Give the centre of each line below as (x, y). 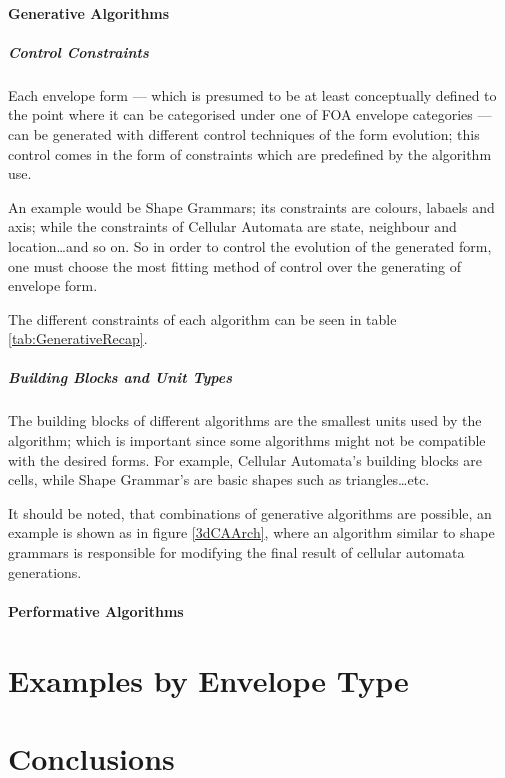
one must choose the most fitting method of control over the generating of (234, 265)
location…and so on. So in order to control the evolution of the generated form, (250, 245)
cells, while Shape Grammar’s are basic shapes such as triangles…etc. (219, 479)
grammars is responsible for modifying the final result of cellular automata (236, 552)
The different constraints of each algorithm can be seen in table (202, 318)
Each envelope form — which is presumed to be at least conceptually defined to (252, 94)
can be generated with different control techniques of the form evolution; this (244, 133)
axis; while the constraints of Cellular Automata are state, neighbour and (232, 226)
